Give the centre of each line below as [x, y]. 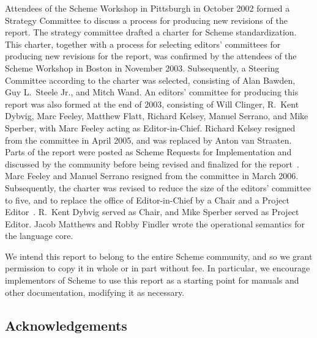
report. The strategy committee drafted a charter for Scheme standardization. [151, 32]
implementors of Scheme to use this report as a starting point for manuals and [152, 280]
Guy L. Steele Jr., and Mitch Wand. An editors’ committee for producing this [152, 92]
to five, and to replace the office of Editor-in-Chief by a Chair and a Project [147, 200]
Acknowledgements [66, 325]
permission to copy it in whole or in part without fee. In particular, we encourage [158, 268]
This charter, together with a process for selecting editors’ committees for [143, 44]
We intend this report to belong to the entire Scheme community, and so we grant [159, 256]
